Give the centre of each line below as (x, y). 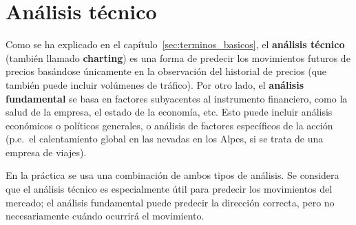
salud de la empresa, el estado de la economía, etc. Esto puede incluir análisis (169, 112)
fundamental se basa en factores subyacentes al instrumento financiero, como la (177, 98)
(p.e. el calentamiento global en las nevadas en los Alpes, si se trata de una (165, 139)
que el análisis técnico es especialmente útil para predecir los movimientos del (169, 189)
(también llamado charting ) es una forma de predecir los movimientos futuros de (178, 57)
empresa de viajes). (46, 152)
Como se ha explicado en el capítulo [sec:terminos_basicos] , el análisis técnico (175, 44)
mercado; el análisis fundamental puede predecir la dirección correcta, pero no (170, 202)
